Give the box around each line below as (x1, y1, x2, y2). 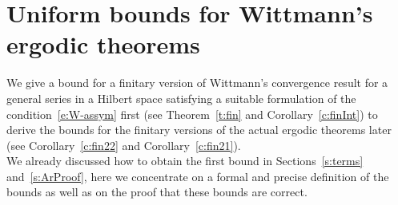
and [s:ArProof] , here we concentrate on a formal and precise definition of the (6, 168, 389, 184)
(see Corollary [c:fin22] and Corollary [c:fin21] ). (6, 136, 241, 153)
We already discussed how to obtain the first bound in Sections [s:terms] (6, 152, 364, 169)
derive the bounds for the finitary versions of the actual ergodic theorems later (6, 121, 392, 138)
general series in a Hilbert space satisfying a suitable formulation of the (6, 89, 356, 106)
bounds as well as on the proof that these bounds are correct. (6, 183, 308, 200)
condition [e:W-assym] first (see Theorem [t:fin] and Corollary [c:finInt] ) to (6, 105, 378, 122)
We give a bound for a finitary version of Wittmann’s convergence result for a (6, 74, 388, 91)
